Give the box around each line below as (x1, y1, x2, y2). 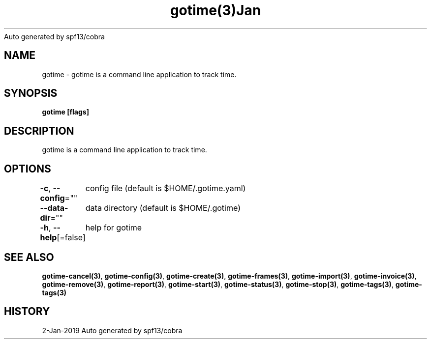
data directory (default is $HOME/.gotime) (85, 203, 241, 213)
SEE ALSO (4, 251, 54, 263)
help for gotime (85, 223, 142, 233)
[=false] (57, 232, 86, 243)
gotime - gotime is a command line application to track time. (42, 70, 237, 79)
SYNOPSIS (4, 87, 58, 100)
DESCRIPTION (4, 124, 74, 137)
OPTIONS (4, 162, 51, 175)
